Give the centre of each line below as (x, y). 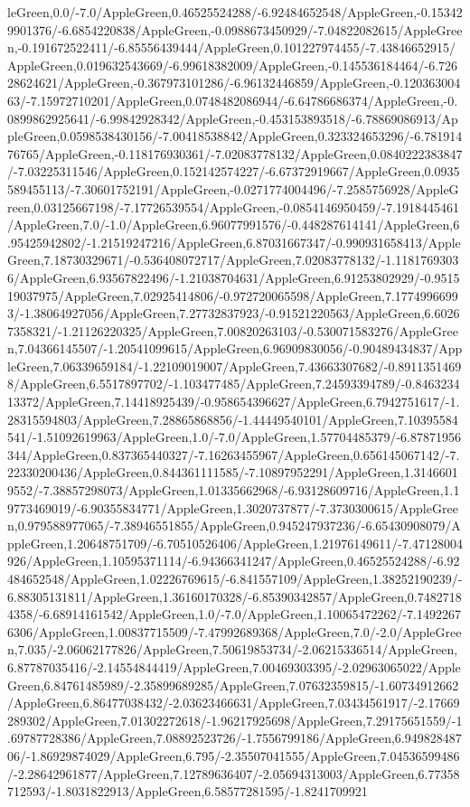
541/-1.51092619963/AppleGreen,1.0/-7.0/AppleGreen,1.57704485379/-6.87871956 (234, 437)
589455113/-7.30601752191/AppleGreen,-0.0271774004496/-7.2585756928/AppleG (233, 188)
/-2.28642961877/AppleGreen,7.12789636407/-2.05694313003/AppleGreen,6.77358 (234, 773)
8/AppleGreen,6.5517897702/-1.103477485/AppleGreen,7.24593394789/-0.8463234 (234, 384)
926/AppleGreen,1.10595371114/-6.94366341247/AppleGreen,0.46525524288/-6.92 (234, 561)
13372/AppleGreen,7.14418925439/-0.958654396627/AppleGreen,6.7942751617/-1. (234, 402)
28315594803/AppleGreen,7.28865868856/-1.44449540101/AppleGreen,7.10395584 (233, 419)
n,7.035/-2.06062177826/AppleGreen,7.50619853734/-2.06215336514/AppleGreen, (233, 649)
